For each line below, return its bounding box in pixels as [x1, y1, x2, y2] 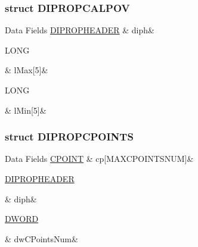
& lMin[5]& [5, 104, 47, 116]
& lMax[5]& [5, 64, 48, 76]
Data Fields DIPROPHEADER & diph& [5, 24, 154, 36]
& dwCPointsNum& [5, 232, 78, 245]
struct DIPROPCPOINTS [5, 129, 134, 144]
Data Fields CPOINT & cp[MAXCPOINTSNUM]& [5, 152, 194, 165]
